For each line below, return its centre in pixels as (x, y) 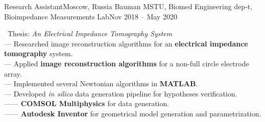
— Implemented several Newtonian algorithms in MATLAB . (101, 83)
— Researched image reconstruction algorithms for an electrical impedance (126, 43)
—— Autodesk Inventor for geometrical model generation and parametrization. (133, 113)
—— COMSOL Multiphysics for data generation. (87, 103)
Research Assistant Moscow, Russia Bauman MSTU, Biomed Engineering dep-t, (128, 6)
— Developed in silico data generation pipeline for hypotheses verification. (121, 93)
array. (13, 73)
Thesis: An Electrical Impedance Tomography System (90, 33)
